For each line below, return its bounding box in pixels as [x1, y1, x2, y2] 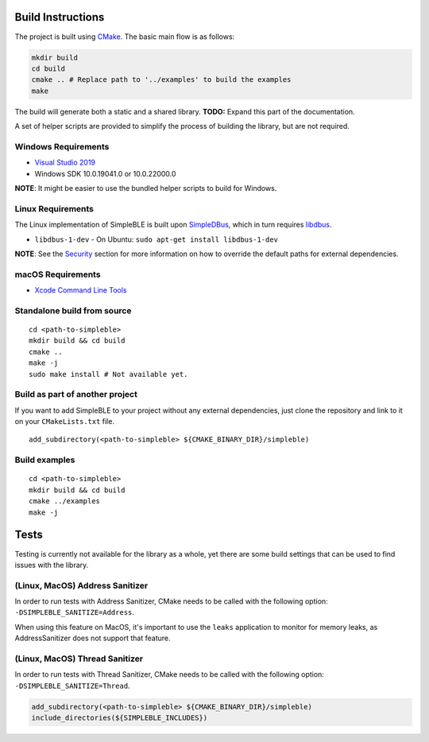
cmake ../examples [29, 497, 101, 506]
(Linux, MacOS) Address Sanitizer [14, 580, 149, 591]
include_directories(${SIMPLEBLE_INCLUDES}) [31, 713, 208, 723]
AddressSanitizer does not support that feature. [14, 633, 171, 643]
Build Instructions [14, 10, 105, 24]
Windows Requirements [14, 141, 110, 152]
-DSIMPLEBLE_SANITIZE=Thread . [14, 681, 130, 690]
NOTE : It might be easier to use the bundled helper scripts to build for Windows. [14, 183, 277, 192]
